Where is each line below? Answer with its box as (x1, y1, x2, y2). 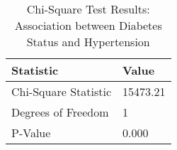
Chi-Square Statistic (11, 83, 112, 100)
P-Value (11, 124, 51, 141)
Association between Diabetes (14, 17, 162, 33)
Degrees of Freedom (11, 104, 109, 120)
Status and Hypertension (26, 33, 150, 50)
